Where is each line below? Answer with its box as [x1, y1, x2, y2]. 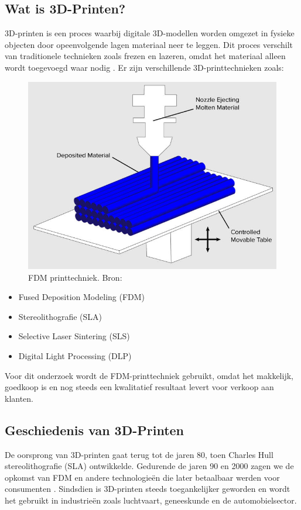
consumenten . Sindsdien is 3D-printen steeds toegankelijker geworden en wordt [5, 483, 290, 495]
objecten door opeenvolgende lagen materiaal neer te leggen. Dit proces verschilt [5, 38, 293, 50]
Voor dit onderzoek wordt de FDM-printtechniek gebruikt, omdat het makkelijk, [5, 369, 293, 381]
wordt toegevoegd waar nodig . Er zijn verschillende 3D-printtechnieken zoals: [5, 61, 284, 73]
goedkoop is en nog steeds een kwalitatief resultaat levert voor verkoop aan [5, 381, 274, 393]
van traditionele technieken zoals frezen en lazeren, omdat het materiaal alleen [5, 50, 286, 62]
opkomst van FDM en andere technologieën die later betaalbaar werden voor [5, 471, 280, 483]
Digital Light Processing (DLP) [18, 349, 132, 361]
